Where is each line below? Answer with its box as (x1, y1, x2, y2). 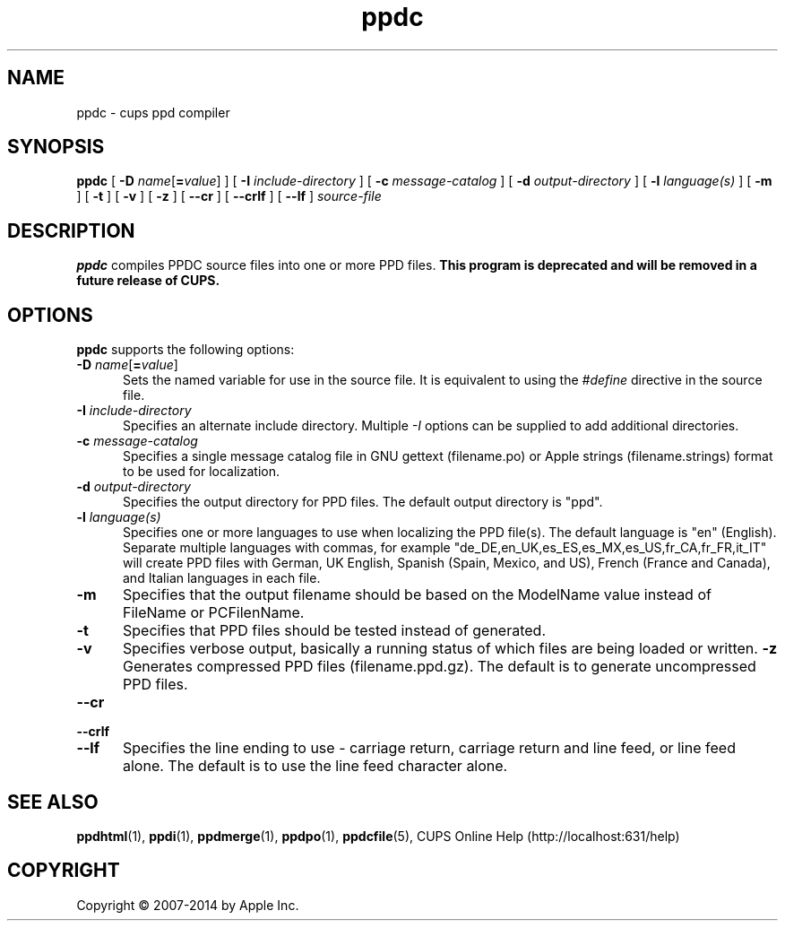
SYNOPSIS (7, 135, 105, 159)
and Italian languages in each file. (123, 570, 321, 586)
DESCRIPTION (7, 219, 135, 242)
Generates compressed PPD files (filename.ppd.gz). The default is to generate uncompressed (122, 657, 756, 676)
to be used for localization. (123, 464, 280, 480)
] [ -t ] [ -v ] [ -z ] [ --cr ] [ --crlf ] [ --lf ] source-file (76, 188, 382, 204)
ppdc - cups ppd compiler (76, 104, 230, 120)
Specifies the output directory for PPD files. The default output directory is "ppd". (123, 494, 603, 510)
